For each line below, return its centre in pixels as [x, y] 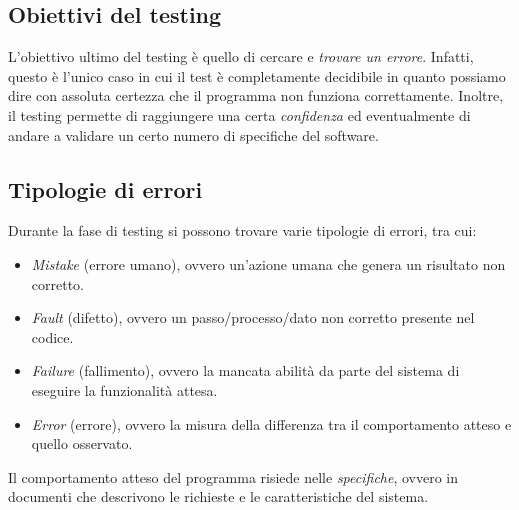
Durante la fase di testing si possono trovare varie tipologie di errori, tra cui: [242, 230]
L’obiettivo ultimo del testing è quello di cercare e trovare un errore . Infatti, [241, 56]
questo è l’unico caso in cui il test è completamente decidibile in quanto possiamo [257, 75]
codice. [52, 336]
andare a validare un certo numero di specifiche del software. [193, 134]
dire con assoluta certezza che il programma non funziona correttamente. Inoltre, [256, 95]
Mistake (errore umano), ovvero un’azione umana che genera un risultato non [268, 263]
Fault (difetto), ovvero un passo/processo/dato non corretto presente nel [253, 317]
